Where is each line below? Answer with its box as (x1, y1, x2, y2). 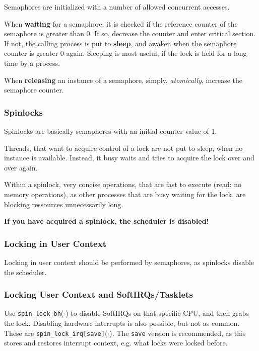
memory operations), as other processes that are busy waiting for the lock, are (4, 189, 246, 199)
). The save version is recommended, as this (109, 327, 246, 338)
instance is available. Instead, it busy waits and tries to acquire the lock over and (4, 152, 254, 163)
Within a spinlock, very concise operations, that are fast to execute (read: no (4, 179, 242, 190)
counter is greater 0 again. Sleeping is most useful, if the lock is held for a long (4, 48, 247, 58)
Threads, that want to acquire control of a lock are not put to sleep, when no (4, 142, 243, 153)
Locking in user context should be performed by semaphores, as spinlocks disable (4, 256, 254, 267)
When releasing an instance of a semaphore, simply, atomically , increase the (4, 74, 242, 85)
